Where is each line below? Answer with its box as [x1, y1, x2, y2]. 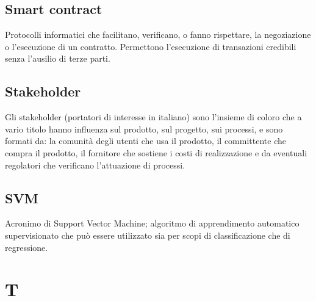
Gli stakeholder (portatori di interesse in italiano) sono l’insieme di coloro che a [5, 111, 302, 123]
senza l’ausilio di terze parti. [5, 52, 110, 65]
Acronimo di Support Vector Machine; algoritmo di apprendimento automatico [5, 217, 300, 230]
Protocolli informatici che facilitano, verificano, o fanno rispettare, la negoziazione [5, 28, 311, 41]
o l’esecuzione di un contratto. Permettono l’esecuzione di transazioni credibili [5, 40, 296, 53]
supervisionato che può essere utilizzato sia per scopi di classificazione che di [5, 228, 290, 241]
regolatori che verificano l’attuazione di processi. [5, 158, 185, 171]
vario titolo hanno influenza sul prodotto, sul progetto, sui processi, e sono [5, 122, 283, 135]
